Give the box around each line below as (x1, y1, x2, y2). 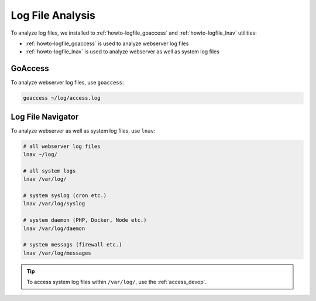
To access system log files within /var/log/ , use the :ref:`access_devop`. (26, 279, 207, 286)
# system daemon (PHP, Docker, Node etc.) (23, 217, 147, 224)
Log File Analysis (11, 9, 96, 22)
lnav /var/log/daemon (23, 225, 85, 232)
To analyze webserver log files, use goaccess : (11, 79, 124, 86)
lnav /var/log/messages (23, 249, 92, 256)
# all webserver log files (23, 143, 101, 150)
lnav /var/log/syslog (23, 200, 85, 207)
